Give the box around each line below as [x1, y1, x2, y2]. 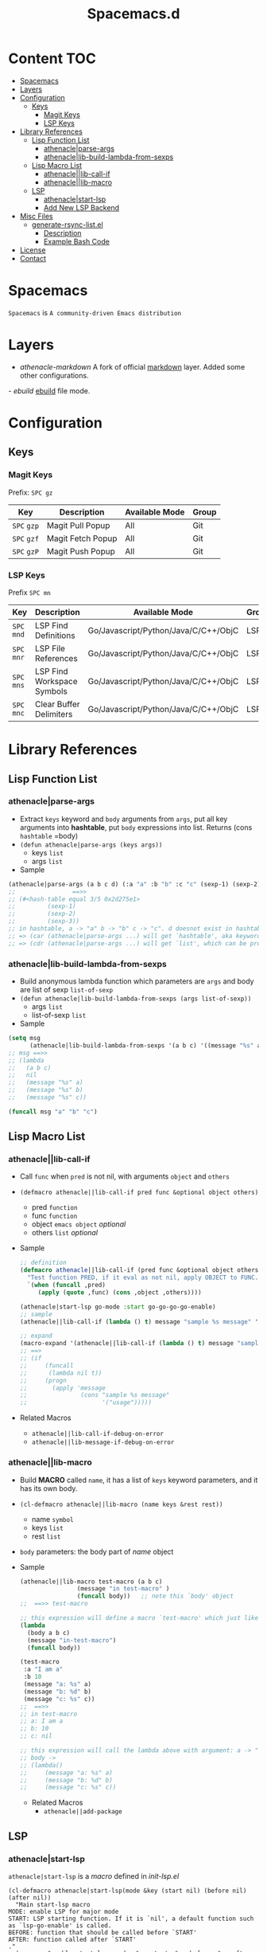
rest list [31, 1531, 61, 1541]
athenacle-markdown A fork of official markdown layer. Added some [19, 362, 246, 371]
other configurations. [19, 370, 89, 380]
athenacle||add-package [43, 1808, 122, 1816]
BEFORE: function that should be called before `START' [8, 1928, 197, 1936]
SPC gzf [12, 534, 40, 543]
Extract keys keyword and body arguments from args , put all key [19, 814, 228, 823]
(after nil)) [8, 1893, 52, 1902]
